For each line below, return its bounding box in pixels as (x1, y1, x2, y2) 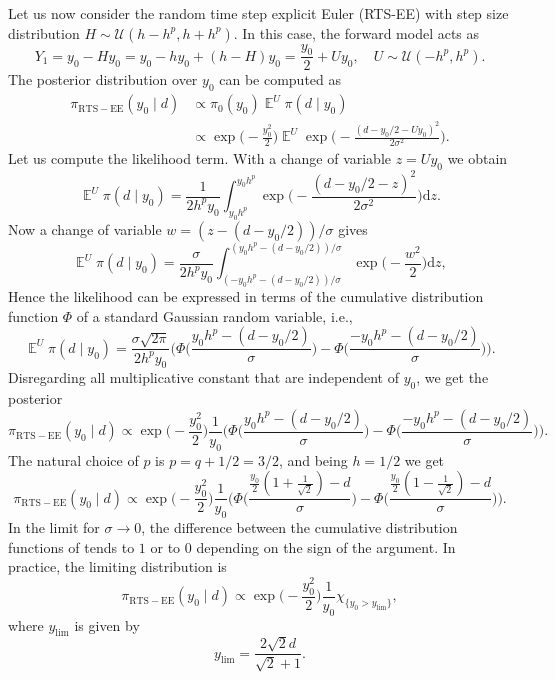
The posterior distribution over (8, 69, 198, 90)
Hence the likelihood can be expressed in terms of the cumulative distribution (8, 286, 484, 307)
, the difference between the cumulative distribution (141, 517, 458, 538)
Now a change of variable (8, 218, 162, 239)
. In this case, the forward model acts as (233, 22, 480, 43)
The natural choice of (8, 449, 139, 470)
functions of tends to (8, 536, 135, 557)
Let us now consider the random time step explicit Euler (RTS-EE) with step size (8, 3, 509, 23)
